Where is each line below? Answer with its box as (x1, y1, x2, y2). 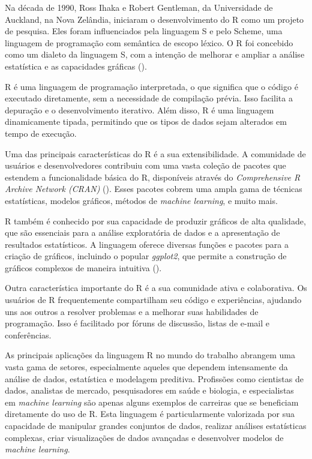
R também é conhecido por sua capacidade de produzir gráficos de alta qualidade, (5, 214, 306, 227)
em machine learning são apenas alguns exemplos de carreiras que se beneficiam (5, 395, 299, 408)
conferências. (5, 328, 52, 341)
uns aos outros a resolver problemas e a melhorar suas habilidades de (5, 305, 259, 317)
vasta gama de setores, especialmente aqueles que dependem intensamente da (5, 361, 288, 373)
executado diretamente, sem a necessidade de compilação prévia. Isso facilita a (5, 92, 293, 104)
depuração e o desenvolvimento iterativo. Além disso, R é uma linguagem (5, 103, 274, 116)
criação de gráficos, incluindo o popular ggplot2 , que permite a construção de (5, 250, 287, 262)
